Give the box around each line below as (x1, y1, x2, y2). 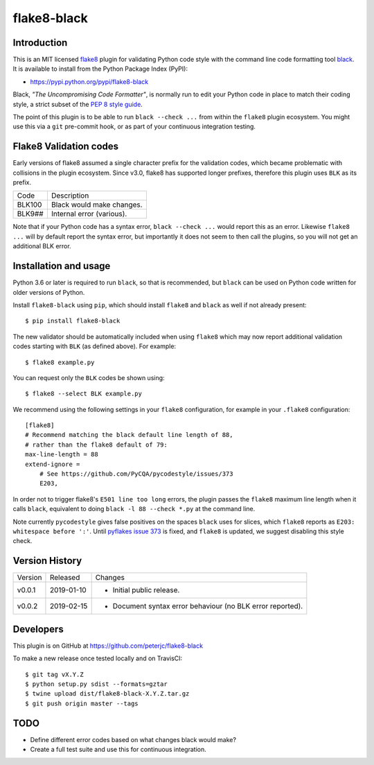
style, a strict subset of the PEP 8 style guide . (12, 100, 143, 108)
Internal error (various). (51, 209, 127, 218)
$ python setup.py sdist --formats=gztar (25, 680, 168, 688)
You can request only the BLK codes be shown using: (12, 373, 166, 381)
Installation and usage (12, 260, 111, 272)
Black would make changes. (51, 200, 143, 209)
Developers (12, 623, 64, 635)
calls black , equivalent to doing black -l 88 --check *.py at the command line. (12, 505, 256, 513)
